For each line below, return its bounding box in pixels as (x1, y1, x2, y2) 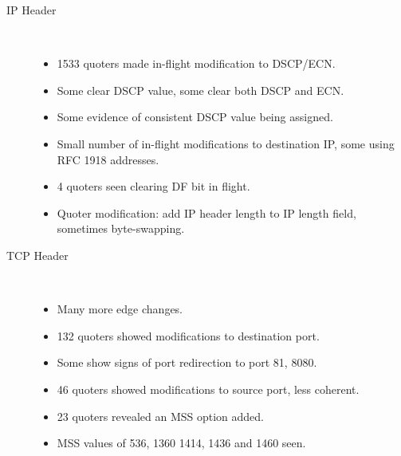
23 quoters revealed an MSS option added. (57, 407, 264, 424)
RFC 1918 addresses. (57, 151, 159, 167)
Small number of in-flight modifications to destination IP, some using (57, 135, 395, 151)
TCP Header (6, 246, 69, 263)
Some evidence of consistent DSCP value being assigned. (57, 108, 333, 125)
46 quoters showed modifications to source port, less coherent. (57, 380, 360, 397)
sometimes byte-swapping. (57, 220, 185, 237)
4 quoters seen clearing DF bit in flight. (57, 178, 250, 195)
